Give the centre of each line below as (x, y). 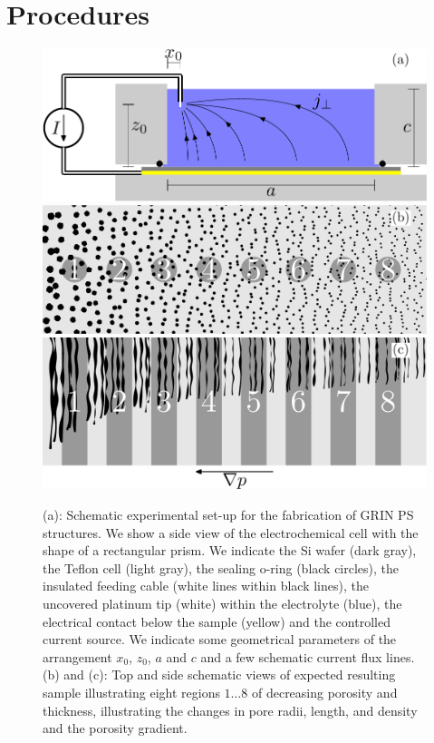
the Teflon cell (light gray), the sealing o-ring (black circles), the (221, 567)
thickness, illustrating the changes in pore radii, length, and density (230, 710)
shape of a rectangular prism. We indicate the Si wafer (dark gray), (230, 550)
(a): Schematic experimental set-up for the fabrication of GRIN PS (228, 515)
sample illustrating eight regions (131, 692)
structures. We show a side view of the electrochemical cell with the (231, 532)
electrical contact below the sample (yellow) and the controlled (217, 621)
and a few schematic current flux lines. (308, 656)
